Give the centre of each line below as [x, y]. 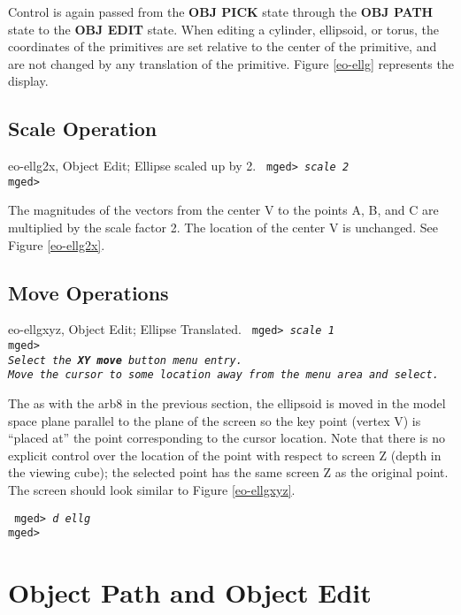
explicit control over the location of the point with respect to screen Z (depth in [225, 455]
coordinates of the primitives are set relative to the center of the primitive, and [223, 46]
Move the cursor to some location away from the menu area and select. [223, 375]
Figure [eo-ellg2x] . [57, 244]
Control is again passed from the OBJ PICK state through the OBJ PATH [221, 11]
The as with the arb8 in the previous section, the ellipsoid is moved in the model [227, 403]
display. [28, 81]
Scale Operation [83, 129]
